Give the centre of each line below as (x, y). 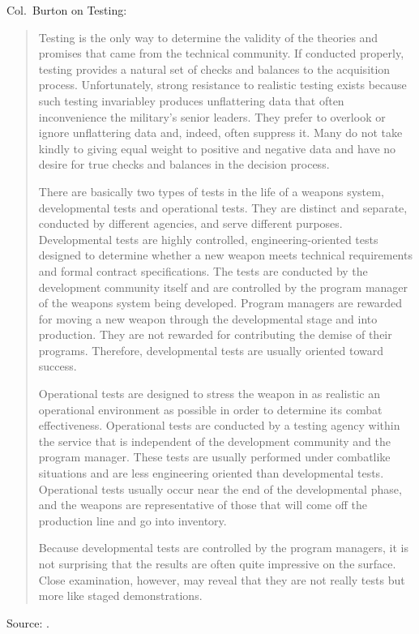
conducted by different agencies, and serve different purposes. (190, 223)
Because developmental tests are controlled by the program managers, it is (223, 548)
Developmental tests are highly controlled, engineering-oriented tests (208, 239)
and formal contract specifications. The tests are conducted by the (203, 270)
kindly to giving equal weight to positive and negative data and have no (217, 148)
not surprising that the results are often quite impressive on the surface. (217, 563)
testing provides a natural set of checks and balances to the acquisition (214, 69)
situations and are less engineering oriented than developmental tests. (211, 473)
